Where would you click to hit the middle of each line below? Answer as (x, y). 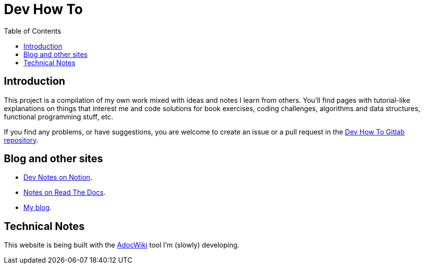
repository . (21, 140)
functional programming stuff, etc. (59, 116)
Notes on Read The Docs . (65, 192)
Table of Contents (33, 31)
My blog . (38, 208)
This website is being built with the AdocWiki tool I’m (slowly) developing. (122, 245)
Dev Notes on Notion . (58, 177)
